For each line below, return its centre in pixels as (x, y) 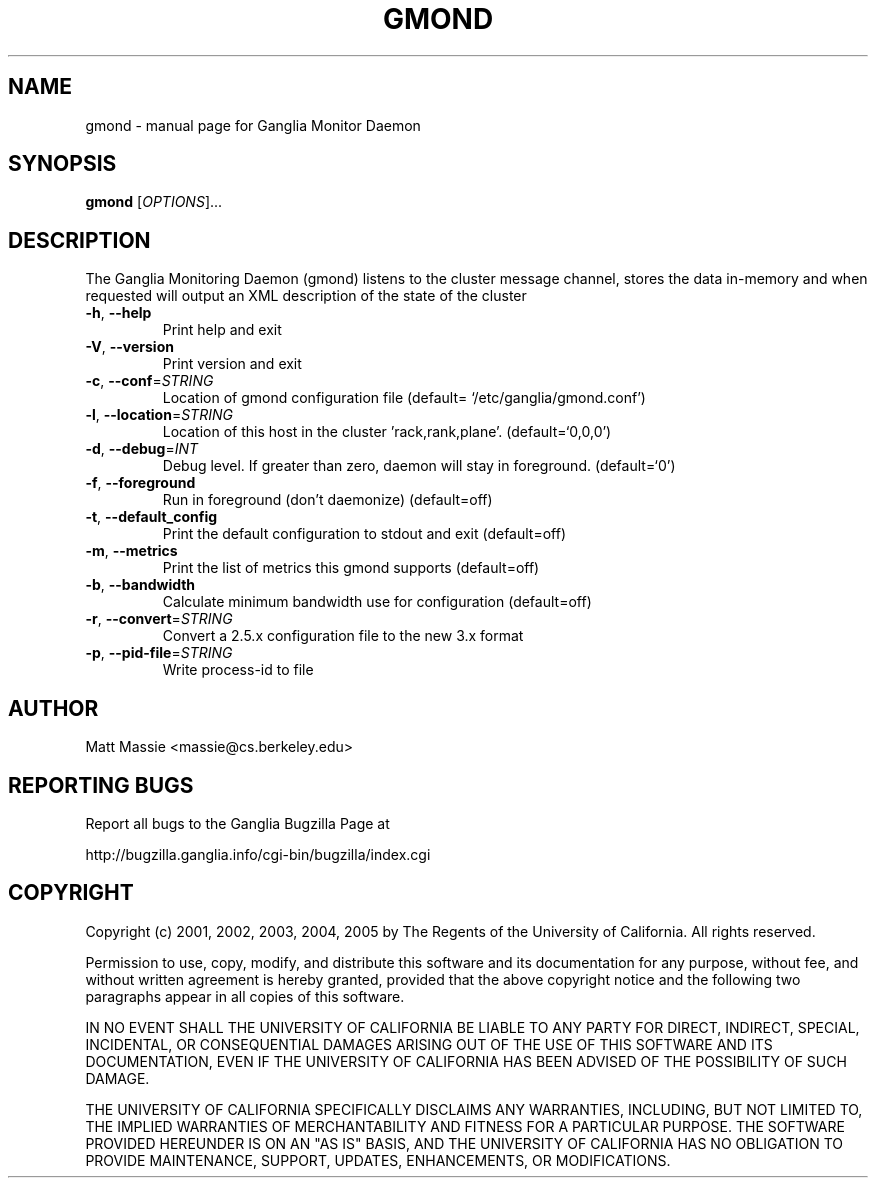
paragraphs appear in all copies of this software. (245, 996)
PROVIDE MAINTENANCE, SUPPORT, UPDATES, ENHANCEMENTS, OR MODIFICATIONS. (378, 1160)
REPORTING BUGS (101, 785)
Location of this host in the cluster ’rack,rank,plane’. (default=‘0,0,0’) (387, 432)
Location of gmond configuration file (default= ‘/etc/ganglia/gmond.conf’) (404, 398)
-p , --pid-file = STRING (159, 653)
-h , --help (118, 313)
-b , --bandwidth (140, 585)
